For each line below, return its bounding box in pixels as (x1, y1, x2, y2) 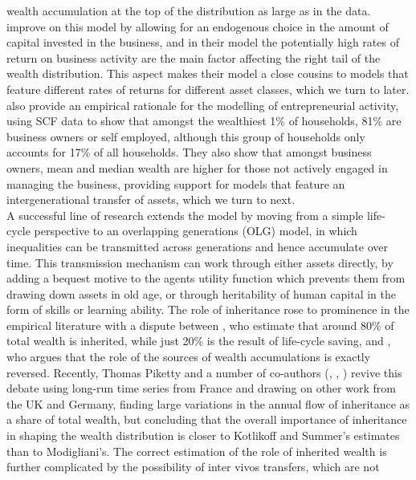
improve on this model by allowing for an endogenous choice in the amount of (6, 18, 389, 35)
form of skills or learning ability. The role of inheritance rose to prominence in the (6, 301, 410, 318)
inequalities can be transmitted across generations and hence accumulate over (6, 238, 388, 254)
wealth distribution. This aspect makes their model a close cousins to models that (6, 65, 409, 82)
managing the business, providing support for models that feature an (6, 175, 345, 192)
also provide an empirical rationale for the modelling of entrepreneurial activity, (6, 96, 399, 113)
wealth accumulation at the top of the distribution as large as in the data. (6, 2, 371, 18)
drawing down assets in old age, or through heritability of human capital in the (6, 285, 396, 302)
